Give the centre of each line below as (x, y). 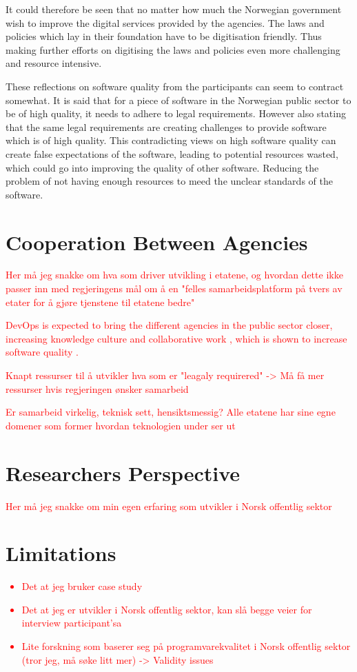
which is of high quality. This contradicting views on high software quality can (171, 140)
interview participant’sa (72, 623)
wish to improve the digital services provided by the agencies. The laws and (165, 22)
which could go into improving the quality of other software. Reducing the (162, 167)
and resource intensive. (54, 63)
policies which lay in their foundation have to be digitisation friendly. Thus (164, 36)
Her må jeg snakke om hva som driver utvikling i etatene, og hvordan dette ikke (174, 275)
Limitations (61, 553)
